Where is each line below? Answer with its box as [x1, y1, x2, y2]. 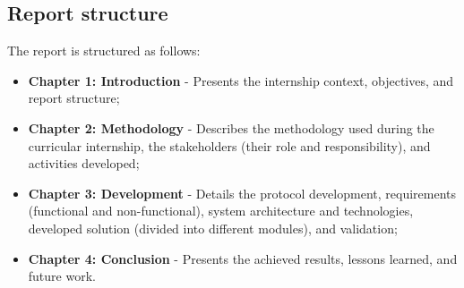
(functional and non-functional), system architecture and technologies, [28, 201, 414, 220]
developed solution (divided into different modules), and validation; [28, 218, 398, 237]
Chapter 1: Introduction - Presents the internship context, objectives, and [28, 71, 454, 89]
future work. [28, 267, 96, 285]
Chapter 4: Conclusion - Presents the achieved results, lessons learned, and [28, 249, 458, 267]
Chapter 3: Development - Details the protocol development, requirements [28, 183, 456, 202]
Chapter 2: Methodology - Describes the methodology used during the [28, 118, 434, 137]
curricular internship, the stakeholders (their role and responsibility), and [28, 136, 431, 155]
